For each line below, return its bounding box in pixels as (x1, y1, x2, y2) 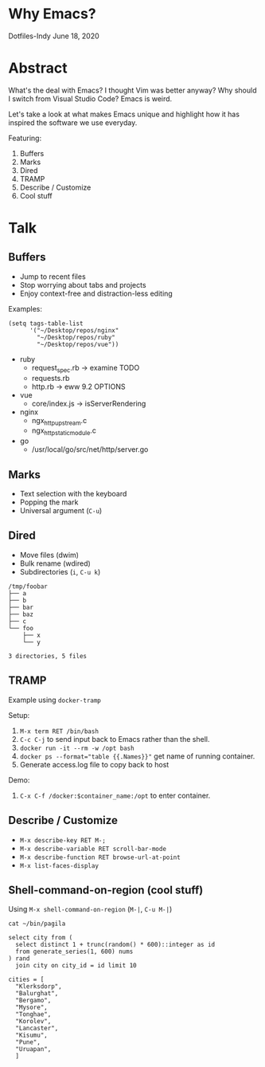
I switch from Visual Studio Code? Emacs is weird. (8, 93, 173, 104)
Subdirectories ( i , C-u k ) (19, 567, 101, 576)
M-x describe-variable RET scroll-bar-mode (19, 845, 167, 853)
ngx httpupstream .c (31, 415, 88, 427)
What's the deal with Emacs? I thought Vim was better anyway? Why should (8, 85, 257, 95)
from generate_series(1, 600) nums (15, 947, 134, 956)
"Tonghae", (15, 1010, 52, 1018)
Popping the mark (19, 497, 79, 507)
